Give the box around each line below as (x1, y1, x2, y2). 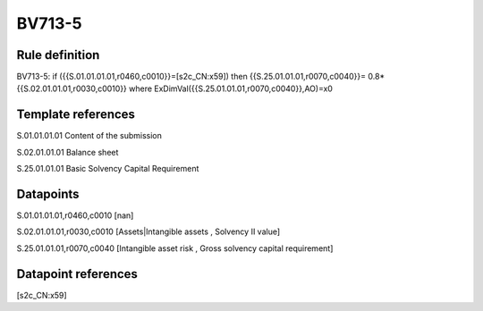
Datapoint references (16, 266, 139, 282)
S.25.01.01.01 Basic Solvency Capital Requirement (16, 164, 199, 174)
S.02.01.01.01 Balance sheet (16, 147, 119, 157)
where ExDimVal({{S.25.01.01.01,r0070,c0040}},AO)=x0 (128, 83, 333, 94)
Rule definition (16, 47, 100, 63)
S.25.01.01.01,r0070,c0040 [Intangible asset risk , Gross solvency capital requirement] (16, 242, 334, 254)
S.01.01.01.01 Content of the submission (16, 130, 163, 141)
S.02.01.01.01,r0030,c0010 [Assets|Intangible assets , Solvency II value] (16, 226, 281, 237)
